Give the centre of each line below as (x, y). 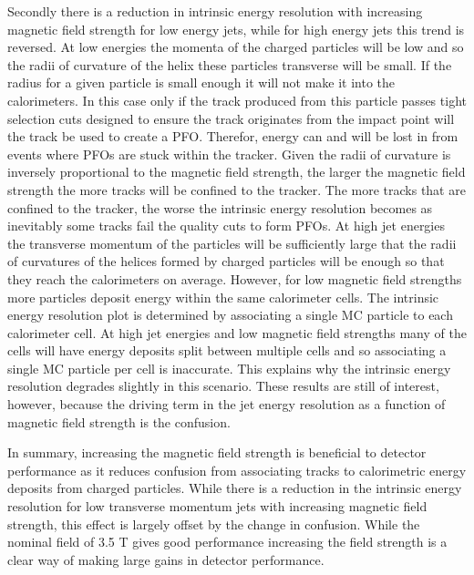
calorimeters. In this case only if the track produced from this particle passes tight (237, 100)
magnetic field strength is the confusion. (119, 421)
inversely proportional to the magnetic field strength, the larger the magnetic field (237, 172)
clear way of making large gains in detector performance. (166, 559)
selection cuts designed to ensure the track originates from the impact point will (231, 118)
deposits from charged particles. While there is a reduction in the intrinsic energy (235, 488)
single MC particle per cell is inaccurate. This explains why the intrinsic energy (229, 368)
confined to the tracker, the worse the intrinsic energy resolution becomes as (220, 207)
